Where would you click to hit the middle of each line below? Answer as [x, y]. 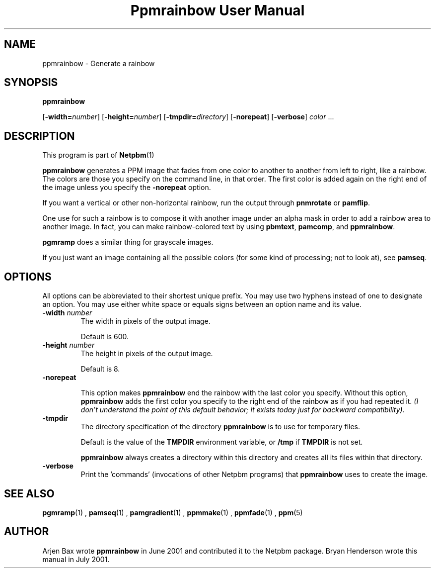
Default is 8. [100, 369]
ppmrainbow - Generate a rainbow [99, 63]
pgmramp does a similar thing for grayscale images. [128, 242]
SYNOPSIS [31, 83]
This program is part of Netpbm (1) [98, 155]
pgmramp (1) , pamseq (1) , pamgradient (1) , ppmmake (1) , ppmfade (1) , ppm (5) [173, 512]
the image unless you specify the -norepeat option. [127, 188]
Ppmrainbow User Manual [217, 10]
